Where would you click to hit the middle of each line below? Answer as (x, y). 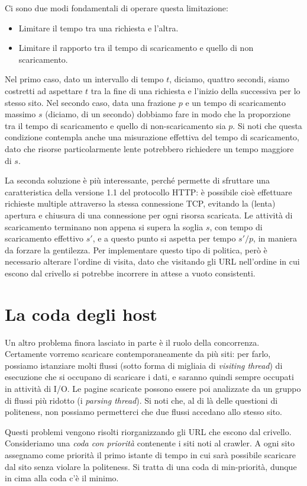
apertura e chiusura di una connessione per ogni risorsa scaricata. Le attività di (149, 215)
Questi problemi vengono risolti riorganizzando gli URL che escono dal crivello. (148, 431)
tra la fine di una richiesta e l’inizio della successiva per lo (195, 90)
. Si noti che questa (267, 125)
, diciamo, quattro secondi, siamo (230, 79)
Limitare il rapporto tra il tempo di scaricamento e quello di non (136, 48)
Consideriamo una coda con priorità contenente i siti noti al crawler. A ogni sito (150, 443)
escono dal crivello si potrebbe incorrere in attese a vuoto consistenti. (130, 273)
